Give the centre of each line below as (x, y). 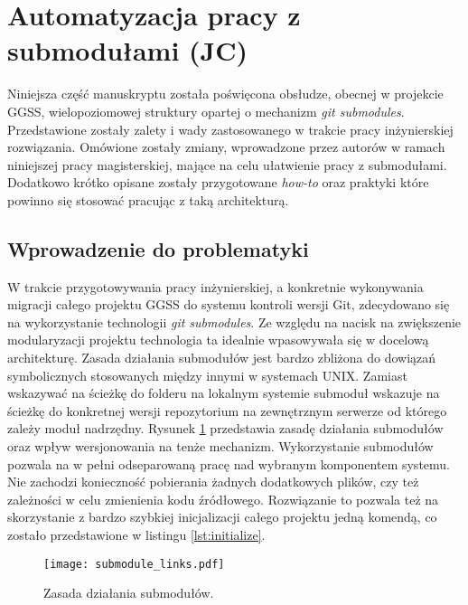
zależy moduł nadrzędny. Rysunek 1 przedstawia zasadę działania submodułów (225, 428)
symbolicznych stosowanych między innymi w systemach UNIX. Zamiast (207, 375)
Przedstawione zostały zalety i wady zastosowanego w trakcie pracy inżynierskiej (230, 129)
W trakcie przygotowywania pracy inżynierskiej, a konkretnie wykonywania (215, 286)
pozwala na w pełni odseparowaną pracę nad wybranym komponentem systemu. (229, 463)
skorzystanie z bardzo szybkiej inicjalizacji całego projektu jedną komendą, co (222, 517)
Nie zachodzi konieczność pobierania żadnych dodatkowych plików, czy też (213, 482)
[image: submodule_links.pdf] (134, 564)
